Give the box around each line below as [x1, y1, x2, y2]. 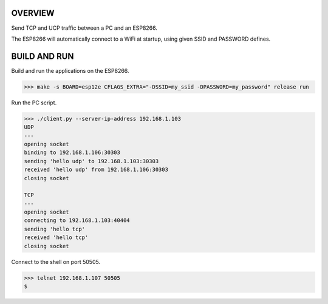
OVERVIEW [11, 8, 55, 18]
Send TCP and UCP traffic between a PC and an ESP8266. [11, 24, 158, 32]
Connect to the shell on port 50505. [11, 258, 100, 265]
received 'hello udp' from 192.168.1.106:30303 [24, 166, 168, 173]
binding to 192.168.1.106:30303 [24, 149, 121, 156]
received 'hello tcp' [24, 234, 89, 241]
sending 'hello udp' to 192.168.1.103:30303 [24, 158, 159, 164]
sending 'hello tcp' [24, 225, 85, 232]
